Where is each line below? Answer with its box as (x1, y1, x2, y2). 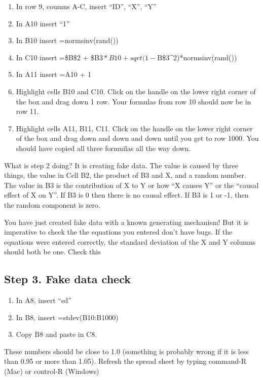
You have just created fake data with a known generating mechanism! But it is (4, 216, 249, 227)
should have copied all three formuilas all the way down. (16, 142, 191, 153)
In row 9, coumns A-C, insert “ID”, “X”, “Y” (16, 1, 157, 11)
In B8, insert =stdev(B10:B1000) (16, 312, 119, 322)
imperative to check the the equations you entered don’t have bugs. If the (4, 226, 233, 237)
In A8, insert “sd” (16, 295, 71, 306)
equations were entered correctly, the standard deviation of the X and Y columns (4, 236, 256, 247)
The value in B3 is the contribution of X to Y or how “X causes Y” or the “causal (4, 179, 259, 190)
